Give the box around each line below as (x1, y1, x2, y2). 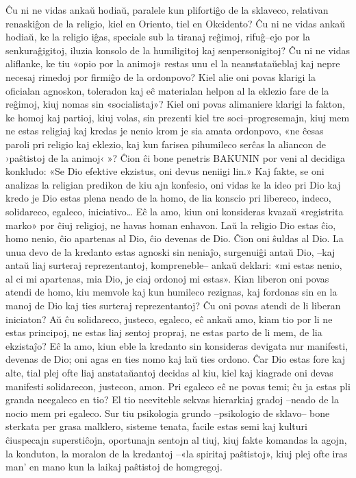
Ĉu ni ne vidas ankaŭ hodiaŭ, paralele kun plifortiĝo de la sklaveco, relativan (5, 3, 329, 16)
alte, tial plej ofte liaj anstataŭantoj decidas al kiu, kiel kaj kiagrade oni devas (5, 366, 333, 380)
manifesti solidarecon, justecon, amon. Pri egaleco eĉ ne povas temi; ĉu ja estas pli (5, 379, 351, 393)
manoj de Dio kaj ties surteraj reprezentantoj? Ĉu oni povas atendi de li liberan (5, 298, 341, 313)
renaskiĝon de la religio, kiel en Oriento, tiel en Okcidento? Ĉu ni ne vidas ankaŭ (5, 16, 346, 30)
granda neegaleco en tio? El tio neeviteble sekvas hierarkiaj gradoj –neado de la (5, 392, 340, 407)
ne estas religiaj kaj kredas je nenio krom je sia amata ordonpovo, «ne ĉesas (5, 123, 324, 138)
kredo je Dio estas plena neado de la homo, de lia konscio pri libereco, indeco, (5, 191, 331, 205)
